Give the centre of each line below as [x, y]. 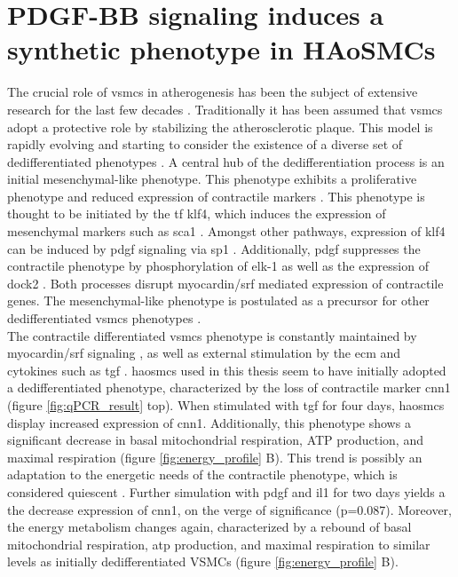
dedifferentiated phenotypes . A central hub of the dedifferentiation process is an [226, 161]
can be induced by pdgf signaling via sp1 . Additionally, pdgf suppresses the [214, 248]
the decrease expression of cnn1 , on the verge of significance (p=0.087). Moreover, [229, 509]
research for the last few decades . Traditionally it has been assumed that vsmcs [225, 109]
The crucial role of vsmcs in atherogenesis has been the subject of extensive [213, 92]
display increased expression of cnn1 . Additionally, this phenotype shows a [209, 422]
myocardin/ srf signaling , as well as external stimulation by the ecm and [204, 353]
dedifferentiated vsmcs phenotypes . [104, 318]
